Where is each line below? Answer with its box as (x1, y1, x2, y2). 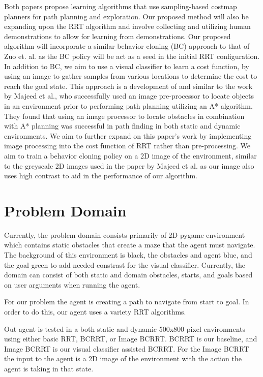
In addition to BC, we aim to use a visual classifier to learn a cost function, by (4, 60, 249, 71)
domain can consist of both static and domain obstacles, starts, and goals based (4, 269, 253, 280)
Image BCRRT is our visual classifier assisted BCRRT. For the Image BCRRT (4, 343, 249, 354)
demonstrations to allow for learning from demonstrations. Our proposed (4, 30, 231, 41)
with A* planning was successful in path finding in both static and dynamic (4, 120, 241, 131)
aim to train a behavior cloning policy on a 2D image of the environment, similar (4, 150, 257, 161)
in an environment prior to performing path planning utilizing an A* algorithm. (4, 100, 253, 111)
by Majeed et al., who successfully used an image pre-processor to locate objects (4, 90, 254, 101)
